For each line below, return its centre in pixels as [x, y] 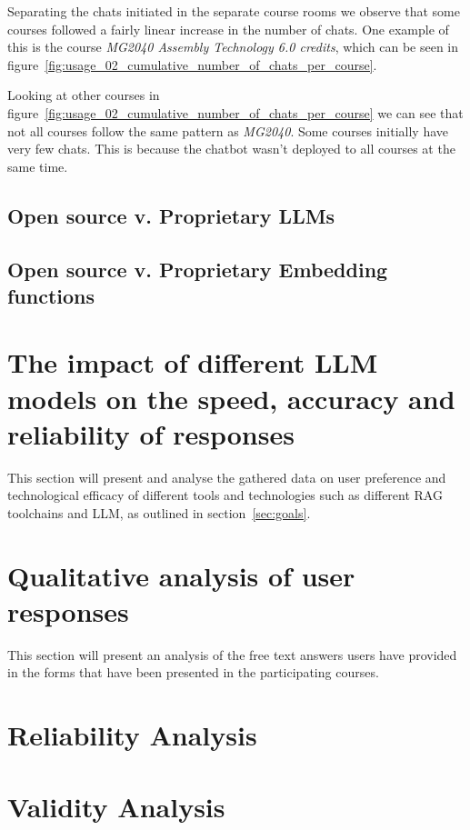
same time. [38, 166]
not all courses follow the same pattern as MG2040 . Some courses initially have [228, 130]
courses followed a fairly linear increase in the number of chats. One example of [228, 29]
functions [51, 295]
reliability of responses [151, 433]
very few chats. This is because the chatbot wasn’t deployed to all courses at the [231, 149]
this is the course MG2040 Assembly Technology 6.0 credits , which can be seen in [233, 47]
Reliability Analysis [132, 735]
